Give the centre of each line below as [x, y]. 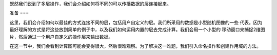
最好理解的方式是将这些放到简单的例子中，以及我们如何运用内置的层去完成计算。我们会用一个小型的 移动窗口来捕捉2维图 [137, 30]
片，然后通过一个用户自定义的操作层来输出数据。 [61, 37]
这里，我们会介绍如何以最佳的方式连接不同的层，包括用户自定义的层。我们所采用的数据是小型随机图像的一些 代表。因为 [136, 22]
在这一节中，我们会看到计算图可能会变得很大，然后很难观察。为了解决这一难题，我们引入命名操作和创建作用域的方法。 [135, 46]
